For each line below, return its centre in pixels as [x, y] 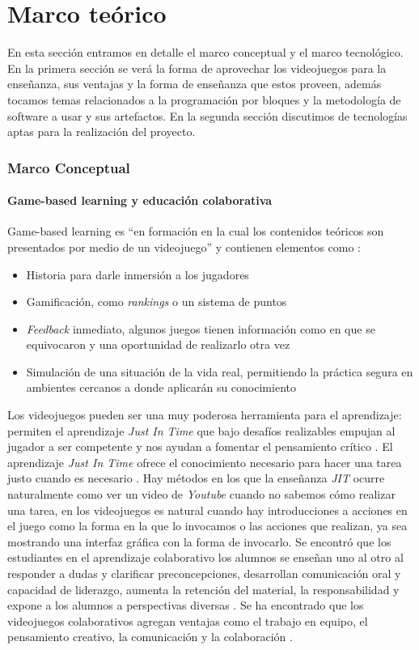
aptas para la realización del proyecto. [102, 132]
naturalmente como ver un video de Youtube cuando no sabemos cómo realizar [201, 494]
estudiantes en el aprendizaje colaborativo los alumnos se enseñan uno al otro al [205, 557]
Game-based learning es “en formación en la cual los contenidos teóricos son [196, 231]
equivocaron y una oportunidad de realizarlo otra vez [158, 344]
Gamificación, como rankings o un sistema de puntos [157, 302]
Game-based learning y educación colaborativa [140, 200]
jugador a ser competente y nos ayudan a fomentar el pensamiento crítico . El [200, 446]
